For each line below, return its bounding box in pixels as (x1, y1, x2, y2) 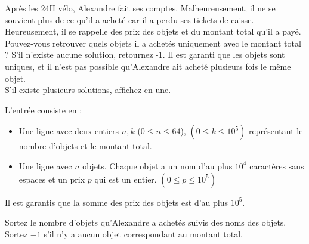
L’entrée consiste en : (5, 103, 82, 116)
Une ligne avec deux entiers (18, 125, 119, 137)
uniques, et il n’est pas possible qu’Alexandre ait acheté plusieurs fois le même (5, 60, 291, 72)
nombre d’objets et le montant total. (18, 140, 152, 152)
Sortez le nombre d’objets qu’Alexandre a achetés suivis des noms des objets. (5, 216, 286, 228)
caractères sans (249, 159, 304, 172)
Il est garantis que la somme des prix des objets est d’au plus (5, 196, 228, 208)
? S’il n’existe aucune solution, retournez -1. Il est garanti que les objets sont (5, 48, 285, 61)
